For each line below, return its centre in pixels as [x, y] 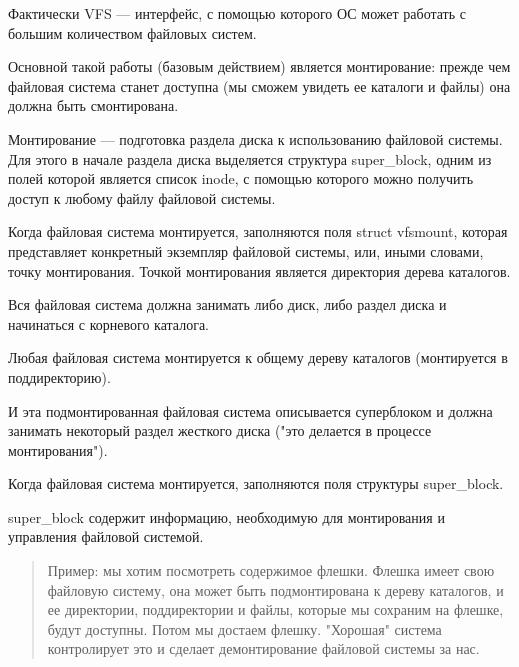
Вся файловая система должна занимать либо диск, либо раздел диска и [227, 304]
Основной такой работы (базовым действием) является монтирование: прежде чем [259, 66]
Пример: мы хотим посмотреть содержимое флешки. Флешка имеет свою [271, 570]
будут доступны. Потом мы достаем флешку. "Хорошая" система [244, 628]
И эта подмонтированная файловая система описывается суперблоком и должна [250, 410]
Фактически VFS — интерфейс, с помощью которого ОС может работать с [237, 13]
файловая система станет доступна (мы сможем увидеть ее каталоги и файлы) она [259, 85]
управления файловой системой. [106, 536]
